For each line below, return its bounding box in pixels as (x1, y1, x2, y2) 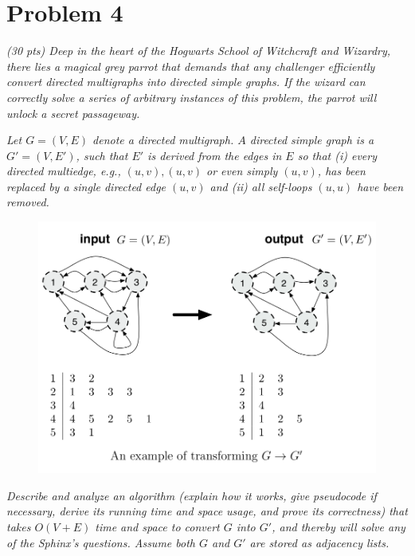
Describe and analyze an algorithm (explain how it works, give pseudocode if (6, 487, 377, 503)
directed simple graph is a (249, 131, 374, 148)
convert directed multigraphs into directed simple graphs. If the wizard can (6, 73, 366, 90)
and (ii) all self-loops (209, 178, 312, 194)
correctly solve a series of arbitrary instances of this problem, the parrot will (6, 88, 377, 105)
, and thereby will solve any (272, 519, 405, 534)
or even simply (206, 162, 278, 179)
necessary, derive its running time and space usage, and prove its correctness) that (6, 503, 408, 519)
